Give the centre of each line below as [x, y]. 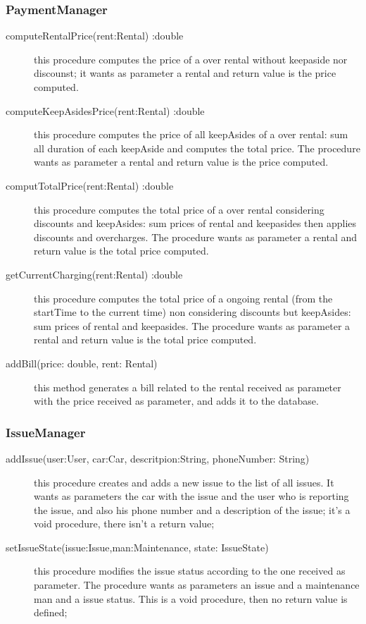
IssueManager [46, 432]
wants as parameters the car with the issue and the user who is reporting [191, 496]
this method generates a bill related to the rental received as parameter [188, 387]
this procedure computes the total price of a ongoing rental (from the [183, 298]
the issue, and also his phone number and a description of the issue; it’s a [192, 509]
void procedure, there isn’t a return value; [124, 524]
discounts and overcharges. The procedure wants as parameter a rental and [196, 237]
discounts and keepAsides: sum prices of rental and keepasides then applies [195, 223]
